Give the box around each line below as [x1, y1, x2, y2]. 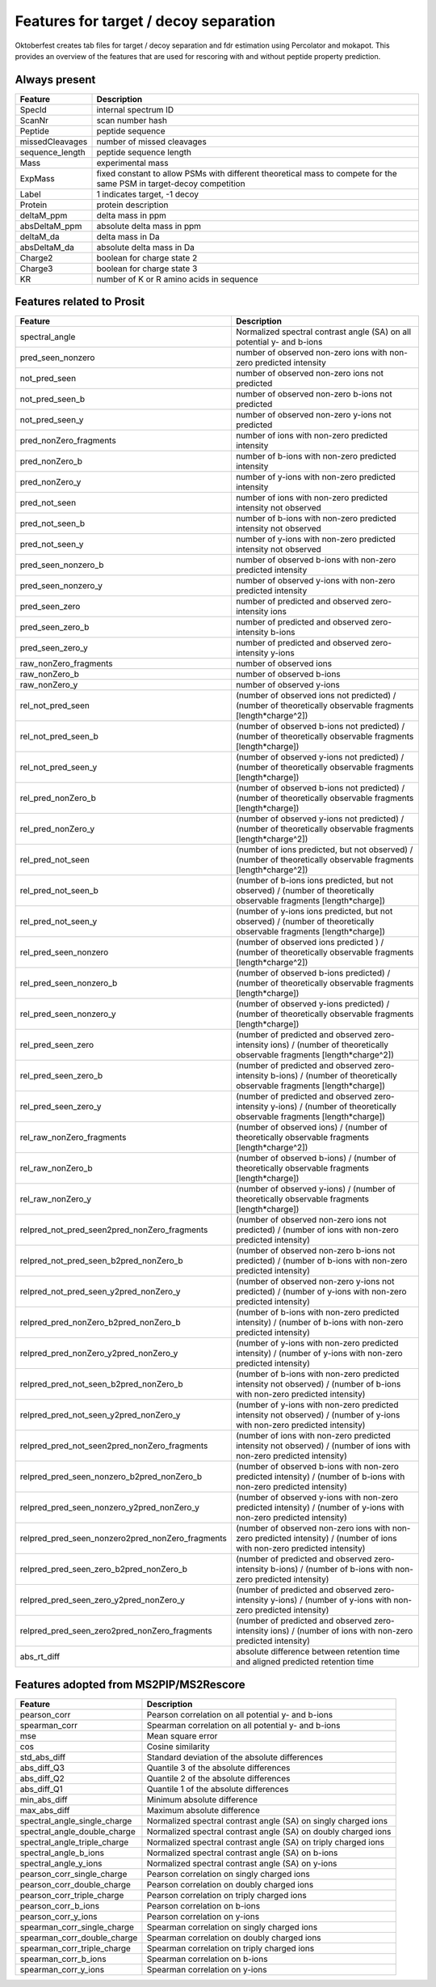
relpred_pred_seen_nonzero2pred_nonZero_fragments [19, 1533, 228, 1544]
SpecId [19, 104, 48, 115]
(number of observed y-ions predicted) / [235, 998, 390, 1010]
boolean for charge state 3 [96, 263, 198, 274]
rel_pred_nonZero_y [19, 824, 95, 835]
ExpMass [19, 172, 56, 184]
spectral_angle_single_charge [19, 1815, 132, 1826]
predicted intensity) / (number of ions [254, 1533, 397, 1544]
